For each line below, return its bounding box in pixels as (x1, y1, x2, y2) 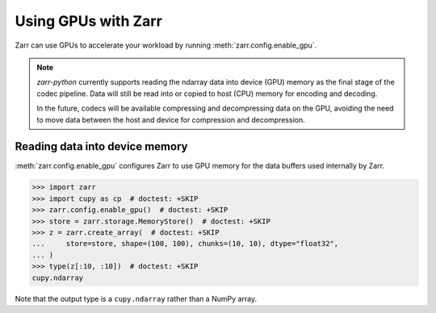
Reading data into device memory (15, 140, 188, 153)
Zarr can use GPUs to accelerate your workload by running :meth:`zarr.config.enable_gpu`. (15, 40, 317, 50)
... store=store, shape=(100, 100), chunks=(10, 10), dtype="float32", (31, 239, 339, 248)
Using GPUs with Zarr (15, 12, 163, 30)
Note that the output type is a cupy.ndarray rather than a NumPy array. (15, 294, 258, 303)
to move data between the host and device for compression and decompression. (36, 115, 306, 124)
